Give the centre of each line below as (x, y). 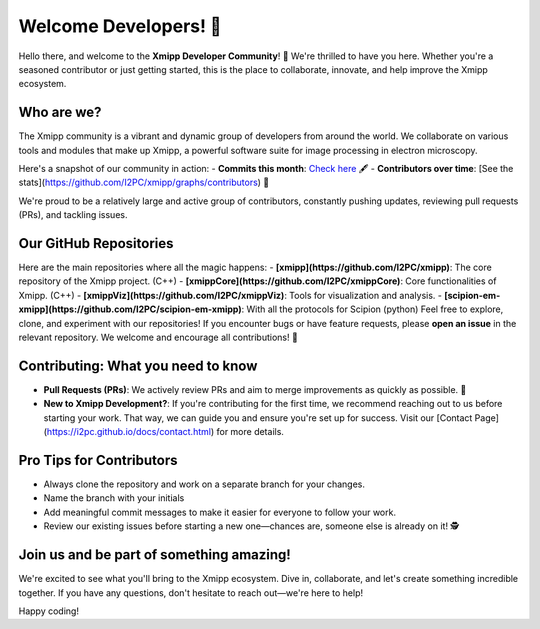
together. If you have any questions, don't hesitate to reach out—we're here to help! (191, 592)
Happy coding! (49, 611)
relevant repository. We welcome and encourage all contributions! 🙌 (158, 337)
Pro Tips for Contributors (98, 460)
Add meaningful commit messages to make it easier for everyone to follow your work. (220, 512)
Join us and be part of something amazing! (155, 555)
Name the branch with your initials (114, 498)
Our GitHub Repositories (96, 243)
